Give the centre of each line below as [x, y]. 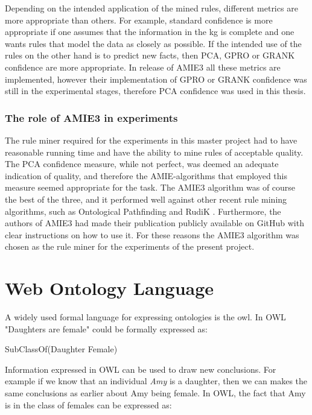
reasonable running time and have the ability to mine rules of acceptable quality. [154, 152]
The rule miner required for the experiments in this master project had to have [151, 140]
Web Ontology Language [110, 288]
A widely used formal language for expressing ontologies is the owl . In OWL [145, 317]
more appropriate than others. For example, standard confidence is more [139, 20]
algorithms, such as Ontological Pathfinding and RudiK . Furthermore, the [143, 211]
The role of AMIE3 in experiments [91, 117]
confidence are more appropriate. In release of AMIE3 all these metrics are [143, 67]
